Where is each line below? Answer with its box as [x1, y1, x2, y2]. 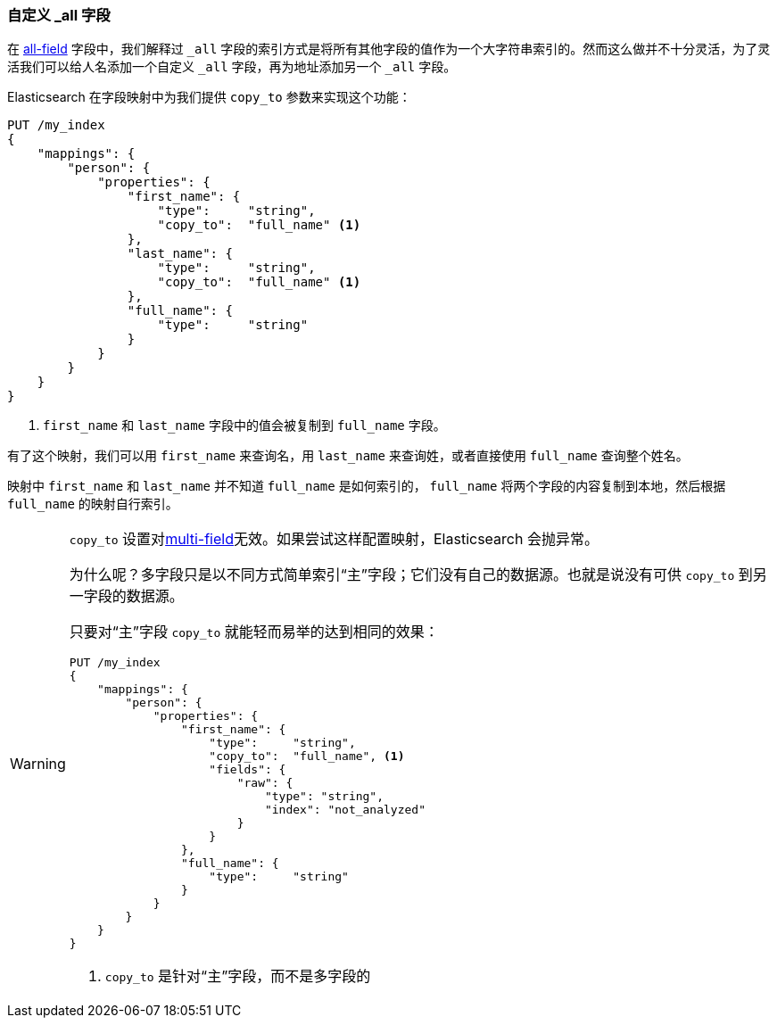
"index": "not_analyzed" [264, 803, 426, 817]
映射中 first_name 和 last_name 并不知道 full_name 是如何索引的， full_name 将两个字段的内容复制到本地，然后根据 [7, 478, 726, 494]
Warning [10, 755, 66, 773]
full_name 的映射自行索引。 [7, 496, 178, 512]
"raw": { [236, 776, 293, 790]
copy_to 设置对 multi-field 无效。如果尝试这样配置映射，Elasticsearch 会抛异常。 [69, 530, 599, 549]
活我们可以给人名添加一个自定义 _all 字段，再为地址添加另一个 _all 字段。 [7, 59, 457, 75]
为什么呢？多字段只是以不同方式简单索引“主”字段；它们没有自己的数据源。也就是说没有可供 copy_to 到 [69, 566, 753, 584]
